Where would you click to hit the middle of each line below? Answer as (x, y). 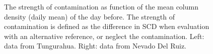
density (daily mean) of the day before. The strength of (89, 16)
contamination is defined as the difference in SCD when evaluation (107, 26)
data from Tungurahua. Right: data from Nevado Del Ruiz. (95, 46)
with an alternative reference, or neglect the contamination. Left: (104, 36)
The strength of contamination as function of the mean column (101, 6)
